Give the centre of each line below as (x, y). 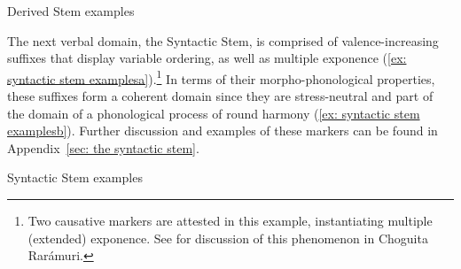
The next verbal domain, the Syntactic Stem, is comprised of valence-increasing (223, 40)
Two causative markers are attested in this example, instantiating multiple (230, 220)
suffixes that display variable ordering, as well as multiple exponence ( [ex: (207, 58)
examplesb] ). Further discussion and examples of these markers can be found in (223, 131)
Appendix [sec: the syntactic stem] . (103, 147)
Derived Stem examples (71, 11)
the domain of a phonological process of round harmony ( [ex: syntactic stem (214, 113)
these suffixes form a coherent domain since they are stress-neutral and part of (220, 96)
